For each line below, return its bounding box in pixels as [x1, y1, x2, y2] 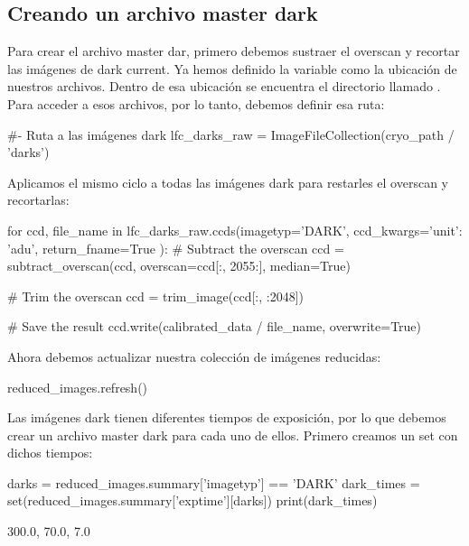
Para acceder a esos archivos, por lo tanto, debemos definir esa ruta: [7, 94, 385, 113]
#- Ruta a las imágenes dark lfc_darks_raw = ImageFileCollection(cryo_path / [7, 125, 455, 143]
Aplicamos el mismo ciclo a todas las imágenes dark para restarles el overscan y [7, 172, 448, 191]
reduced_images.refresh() [7, 377, 148, 396]
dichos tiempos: [7, 443, 93, 462]
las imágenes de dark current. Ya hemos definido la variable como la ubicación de [7, 59, 457, 78]
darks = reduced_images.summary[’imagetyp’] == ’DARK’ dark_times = [7, 473, 420, 492]
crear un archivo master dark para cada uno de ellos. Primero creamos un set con [7, 425, 458, 444]
